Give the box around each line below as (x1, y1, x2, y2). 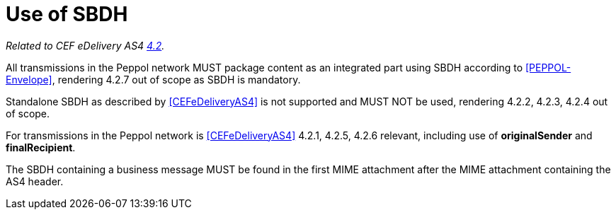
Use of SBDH (6, 2, 128, 26)
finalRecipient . (6, 141, 76, 153)
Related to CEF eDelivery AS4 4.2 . (6, 39, 165, 52)
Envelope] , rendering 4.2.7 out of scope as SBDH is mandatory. (6, 73, 301, 86)
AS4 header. (6, 175, 64, 187)
